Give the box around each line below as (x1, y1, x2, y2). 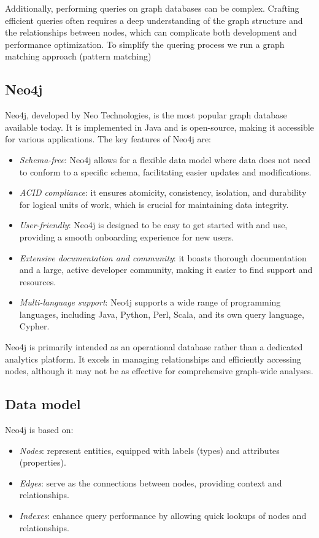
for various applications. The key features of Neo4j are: (5, 133, 211, 145)
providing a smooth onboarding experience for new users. (19, 230, 234, 243)
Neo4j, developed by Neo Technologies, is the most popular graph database (5, 109, 287, 121)
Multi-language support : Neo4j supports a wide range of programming (19, 296, 281, 309)
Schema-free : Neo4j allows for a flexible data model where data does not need (19, 153, 311, 166)
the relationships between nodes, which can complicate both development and (5, 26, 297, 39)
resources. (19, 275, 56, 288)
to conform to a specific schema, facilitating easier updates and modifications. (19, 165, 312, 178)
